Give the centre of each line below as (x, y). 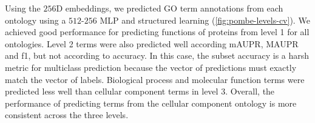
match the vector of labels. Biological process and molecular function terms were (155, 79)
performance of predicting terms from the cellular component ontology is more (151, 103)
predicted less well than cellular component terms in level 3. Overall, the (140, 91)
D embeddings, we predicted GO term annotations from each (170, 8)
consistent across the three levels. (67, 115)
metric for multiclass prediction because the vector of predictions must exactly (151, 67)
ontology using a (36, 20)
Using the (23, 8)
